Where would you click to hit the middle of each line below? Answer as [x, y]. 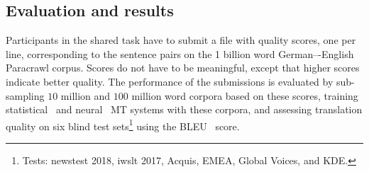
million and [86, 95]
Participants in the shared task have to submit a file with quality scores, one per [181, 40]
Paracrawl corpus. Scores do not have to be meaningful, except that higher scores [183, 68]
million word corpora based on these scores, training [245, 95]
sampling [25, 95]
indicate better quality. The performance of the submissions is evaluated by [170, 81]
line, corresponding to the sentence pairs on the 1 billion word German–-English [180, 53]
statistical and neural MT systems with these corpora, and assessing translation [184, 109]
